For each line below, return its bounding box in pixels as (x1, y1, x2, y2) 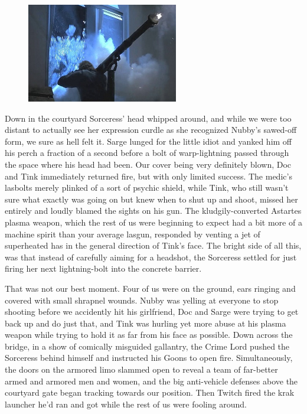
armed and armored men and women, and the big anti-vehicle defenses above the (5, 374, 298, 387)
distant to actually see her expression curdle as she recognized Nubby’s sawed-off (5, 123, 297, 136)
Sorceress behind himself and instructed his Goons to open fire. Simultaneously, (5, 351, 293, 364)
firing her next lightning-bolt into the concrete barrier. (5, 262, 202, 275)
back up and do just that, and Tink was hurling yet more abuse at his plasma (5, 317, 286, 329)
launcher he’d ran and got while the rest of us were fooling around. (5, 397, 247, 410)
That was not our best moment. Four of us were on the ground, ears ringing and (5, 282, 296, 294)
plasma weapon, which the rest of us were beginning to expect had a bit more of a (5, 216, 302, 228)
